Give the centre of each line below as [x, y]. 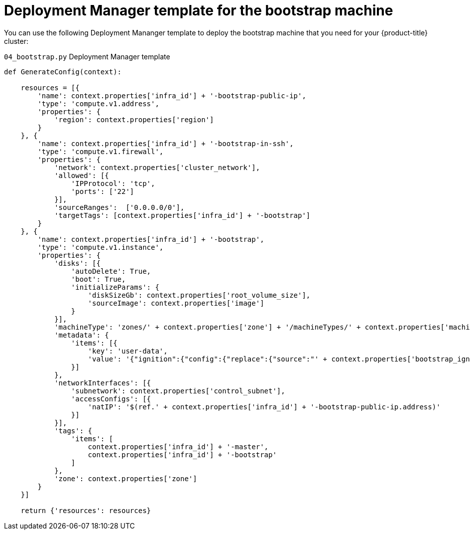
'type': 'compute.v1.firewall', [101, 151]
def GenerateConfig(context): [63, 72]
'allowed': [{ [82, 175]
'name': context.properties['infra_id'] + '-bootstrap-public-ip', [172, 95]
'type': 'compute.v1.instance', [101, 247]
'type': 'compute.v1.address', [98, 103]
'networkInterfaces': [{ [103, 383]
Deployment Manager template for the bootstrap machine [199, 10]
